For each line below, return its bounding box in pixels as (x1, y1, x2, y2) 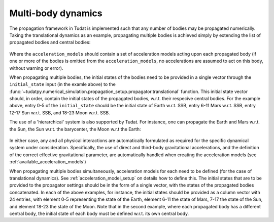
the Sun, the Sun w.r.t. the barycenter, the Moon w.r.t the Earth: (9, 126, 141, 132)
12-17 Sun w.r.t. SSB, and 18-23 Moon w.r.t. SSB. (9, 109, 110, 116)
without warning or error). (9, 65, 63, 71)
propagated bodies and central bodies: (9, 39, 91, 46)
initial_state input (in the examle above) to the (9, 81, 116, 87)
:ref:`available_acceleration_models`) (9, 159, 86, 165)
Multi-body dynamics (9, 8, 102, 19)
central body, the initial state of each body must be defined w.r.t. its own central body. (9, 210, 189, 216)
